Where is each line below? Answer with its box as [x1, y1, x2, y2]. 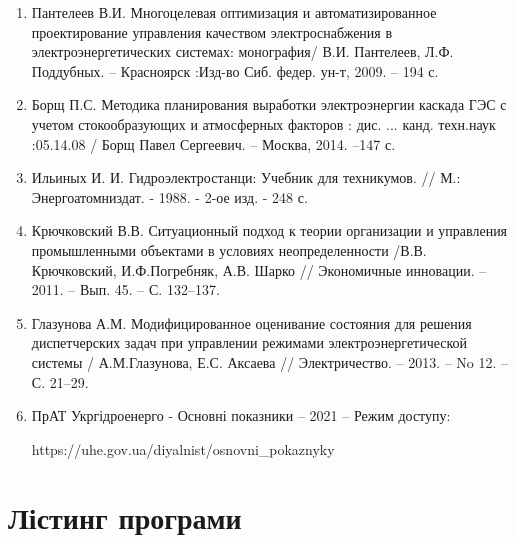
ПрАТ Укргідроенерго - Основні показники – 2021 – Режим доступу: [31, 405, 451, 426]
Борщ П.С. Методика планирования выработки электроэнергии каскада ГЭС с [31, 94, 507, 115]
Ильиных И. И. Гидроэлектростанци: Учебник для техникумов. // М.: [31, 167, 461, 188]
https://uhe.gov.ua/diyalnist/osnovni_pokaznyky [31, 438, 335, 459]
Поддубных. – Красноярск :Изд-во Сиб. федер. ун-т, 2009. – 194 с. [31, 60, 439, 81]
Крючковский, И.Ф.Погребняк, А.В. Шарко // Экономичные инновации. [31, 259, 475, 280]
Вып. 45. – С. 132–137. [80, 279, 220, 300]
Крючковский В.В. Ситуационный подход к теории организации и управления [31, 220, 508, 241]
